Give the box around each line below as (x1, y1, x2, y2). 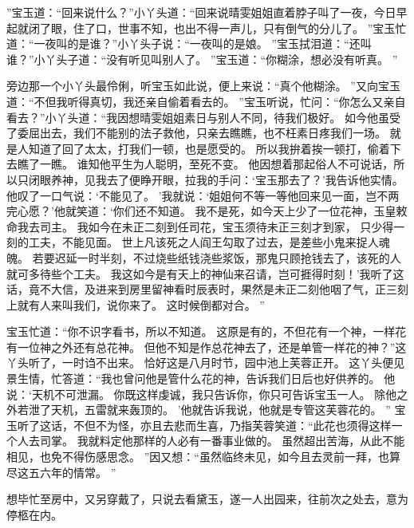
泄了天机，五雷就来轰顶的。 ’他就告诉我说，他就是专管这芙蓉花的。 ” (28, 401, 391, 418)
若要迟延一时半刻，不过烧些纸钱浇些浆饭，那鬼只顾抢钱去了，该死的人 (32, 249, 401, 266)
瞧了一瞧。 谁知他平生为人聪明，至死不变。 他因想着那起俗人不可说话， (17, 156, 394, 172)
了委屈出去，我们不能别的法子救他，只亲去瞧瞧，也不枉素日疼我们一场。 (6, 124, 386, 141)
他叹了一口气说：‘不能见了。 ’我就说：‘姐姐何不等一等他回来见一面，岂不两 (6, 187, 400, 203)
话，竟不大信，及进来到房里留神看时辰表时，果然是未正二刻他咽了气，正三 (6, 281, 397, 297)
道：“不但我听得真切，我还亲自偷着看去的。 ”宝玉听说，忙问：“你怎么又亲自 (6, 93, 406, 109)
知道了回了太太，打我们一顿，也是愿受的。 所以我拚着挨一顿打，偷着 (28, 140, 390, 156)
